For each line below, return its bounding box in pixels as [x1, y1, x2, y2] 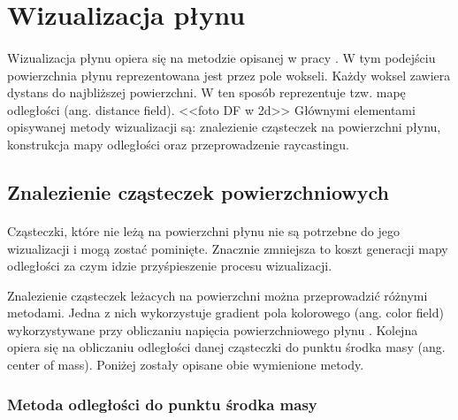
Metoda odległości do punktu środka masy [7, 393, 317, 415]
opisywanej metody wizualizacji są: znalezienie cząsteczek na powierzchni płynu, [7, 118, 441, 136]
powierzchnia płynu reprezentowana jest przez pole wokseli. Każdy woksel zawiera [7, 65, 451, 84]
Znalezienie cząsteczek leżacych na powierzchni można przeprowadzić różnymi [7, 286, 428, 304]
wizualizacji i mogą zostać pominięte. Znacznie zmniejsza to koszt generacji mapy [7, 239, 448, 257]
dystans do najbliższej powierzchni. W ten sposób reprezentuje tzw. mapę [7, 83, 406, 102]
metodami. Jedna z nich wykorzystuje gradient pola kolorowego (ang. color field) [7, 303, 444, 322]
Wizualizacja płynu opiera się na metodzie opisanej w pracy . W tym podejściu [7, 48, 436, 66]
